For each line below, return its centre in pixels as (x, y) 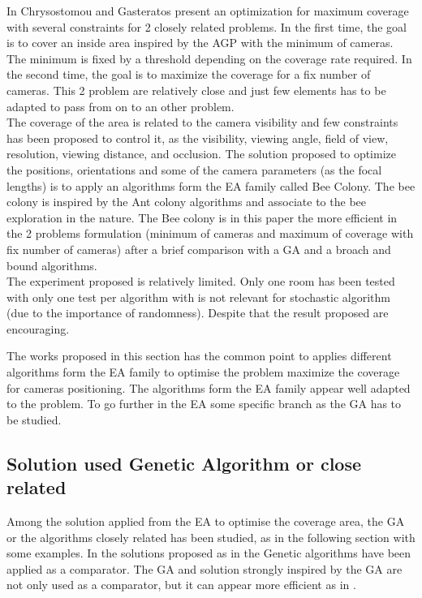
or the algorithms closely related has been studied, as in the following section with (211, 537)
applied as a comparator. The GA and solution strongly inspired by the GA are (205, 568)
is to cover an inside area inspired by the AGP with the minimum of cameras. (200, 43)
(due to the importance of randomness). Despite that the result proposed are (198, 313)
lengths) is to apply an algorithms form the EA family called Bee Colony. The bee (211, 185)
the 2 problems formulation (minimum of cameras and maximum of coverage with (210, 233)
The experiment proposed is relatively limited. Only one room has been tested (201, 281)
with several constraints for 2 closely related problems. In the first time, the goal (207, 26)
